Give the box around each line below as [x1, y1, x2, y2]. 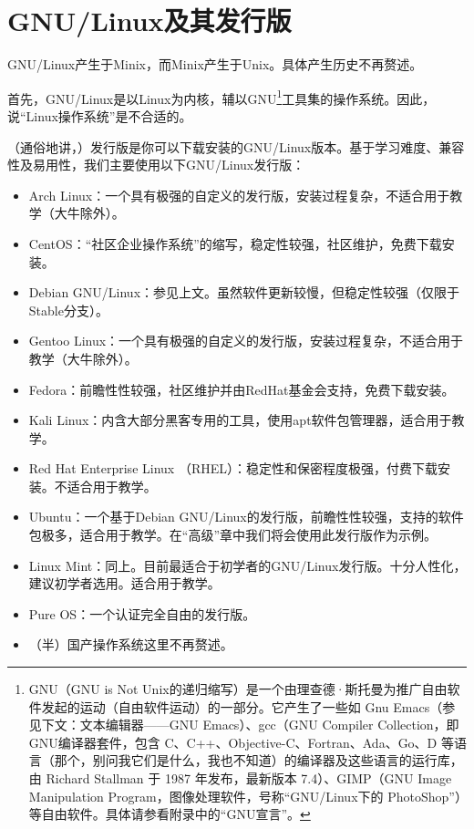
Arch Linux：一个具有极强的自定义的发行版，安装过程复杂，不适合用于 [28, 185, 450, 204]
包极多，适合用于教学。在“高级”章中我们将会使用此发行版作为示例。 [28, 525, 438, 544]
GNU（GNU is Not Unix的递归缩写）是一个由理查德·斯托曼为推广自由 [28, 679, 448, 699]
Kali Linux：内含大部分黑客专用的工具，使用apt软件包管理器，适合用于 [28, 410, 452, 430]
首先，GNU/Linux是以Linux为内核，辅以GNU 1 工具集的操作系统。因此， [7, 86, 436, 108]
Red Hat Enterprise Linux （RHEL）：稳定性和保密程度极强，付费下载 [28, 459, 438, 478]
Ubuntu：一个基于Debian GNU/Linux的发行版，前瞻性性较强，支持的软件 [28, 507, 464, 526]
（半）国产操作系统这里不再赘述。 [28, 635, 233, 654]
